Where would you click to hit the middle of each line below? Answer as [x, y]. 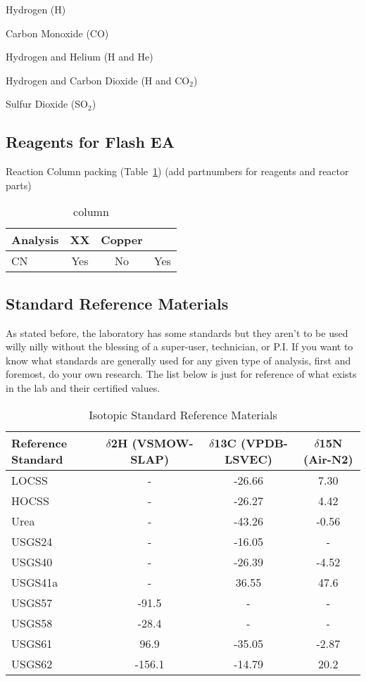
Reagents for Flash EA [90, 142]
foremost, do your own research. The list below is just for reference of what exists [181, 374]
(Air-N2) [328, 459]
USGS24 [32, 541]
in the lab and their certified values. [83, 387]
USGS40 [32, 561]
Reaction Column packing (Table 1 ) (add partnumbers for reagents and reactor [177, 171]
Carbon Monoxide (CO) [57, 33]
